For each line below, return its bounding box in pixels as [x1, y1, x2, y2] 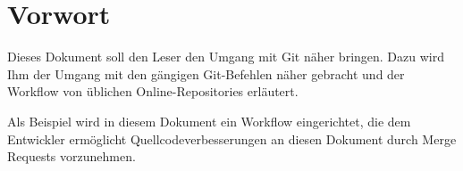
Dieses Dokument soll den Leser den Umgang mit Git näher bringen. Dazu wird [7, 47, 444, 66]
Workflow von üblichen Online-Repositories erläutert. [7, 82, 299, 101]
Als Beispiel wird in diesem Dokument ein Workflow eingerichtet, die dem [7, 111, 411, 130]
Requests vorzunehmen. [7, 147, 136, 166]
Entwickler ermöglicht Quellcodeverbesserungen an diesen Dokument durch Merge [7, 129, 457, 148]
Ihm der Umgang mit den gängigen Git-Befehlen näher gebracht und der [7, 64, 405, 83]
